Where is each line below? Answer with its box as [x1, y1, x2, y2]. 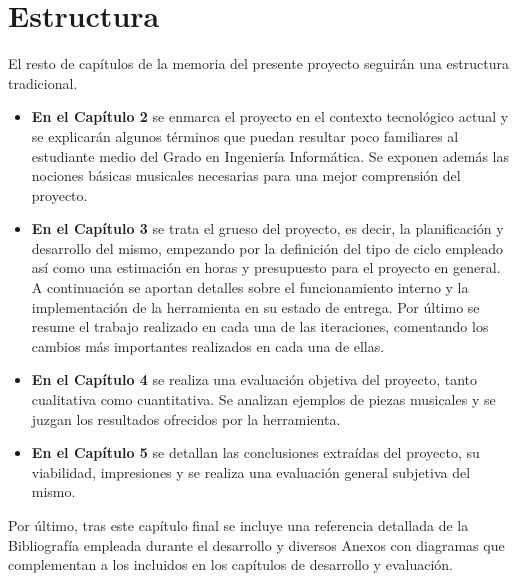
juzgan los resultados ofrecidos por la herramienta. [31, 408, 341, 429]
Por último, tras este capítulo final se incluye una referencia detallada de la [8, 515, 469, 535]
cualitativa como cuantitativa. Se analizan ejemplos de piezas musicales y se [31, 389, 496, 410]
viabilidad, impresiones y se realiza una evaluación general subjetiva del [31, 461, 471, 482]
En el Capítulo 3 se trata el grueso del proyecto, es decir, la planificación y [31, 218, 504, 239]
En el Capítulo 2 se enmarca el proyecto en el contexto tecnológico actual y [31, 106, 509, 127]
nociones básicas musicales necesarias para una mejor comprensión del [31, 165, 461, 186]
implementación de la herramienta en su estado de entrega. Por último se [31, 296, 480, 317]
